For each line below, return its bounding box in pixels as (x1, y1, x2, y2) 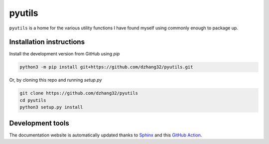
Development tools (9, 119, 69, 127)
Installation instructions (9, 38, 85, 46)
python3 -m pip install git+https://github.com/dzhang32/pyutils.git (19, 64, 193, 70)
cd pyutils (19, 97, 46, 103)
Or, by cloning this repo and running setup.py (9, 77, 102, 83)
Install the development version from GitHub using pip (9, 51, 120, 57)
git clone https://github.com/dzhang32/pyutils (19, 90, 138, 96)
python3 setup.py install (19, 105, 83, 110)
